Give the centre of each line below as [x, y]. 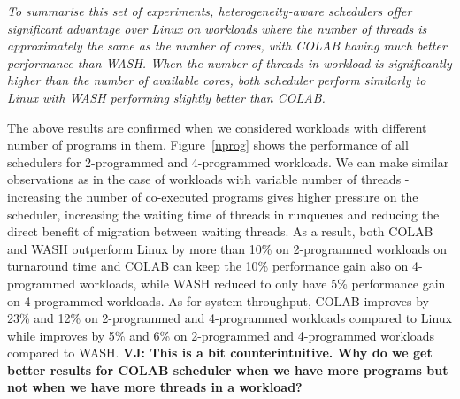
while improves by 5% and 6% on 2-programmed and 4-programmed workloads [221, 335]
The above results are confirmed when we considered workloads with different [217, 127]
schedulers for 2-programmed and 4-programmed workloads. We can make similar [228, 161]
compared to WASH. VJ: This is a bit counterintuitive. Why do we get [220, 353]
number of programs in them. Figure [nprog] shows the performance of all [208, 145]
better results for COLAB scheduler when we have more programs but [228, 369]
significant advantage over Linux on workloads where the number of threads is [217, 28]
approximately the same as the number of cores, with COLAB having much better [227, 46]
